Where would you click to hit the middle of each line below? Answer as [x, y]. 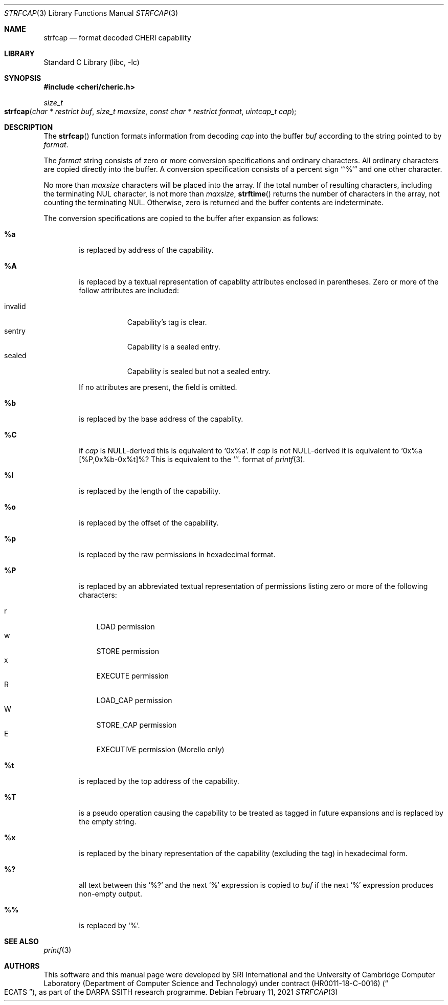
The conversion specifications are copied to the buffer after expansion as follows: [181, 218]
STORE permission [128, 651]
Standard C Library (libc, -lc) [92, 62]
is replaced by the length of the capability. [150, 491]
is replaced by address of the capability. [146, 250]
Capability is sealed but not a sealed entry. [199, 371]
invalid [15, 306]
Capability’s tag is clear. [167, 322]
